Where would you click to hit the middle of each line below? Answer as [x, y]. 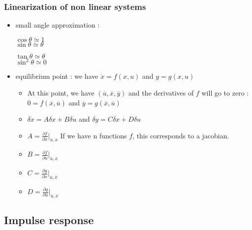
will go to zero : [225, 92]
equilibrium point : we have [57, 76]
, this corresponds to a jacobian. [181, 135]
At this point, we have [61, 92]
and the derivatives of [161, 92]
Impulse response [49, 220]
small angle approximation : [58, 25]
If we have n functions [94, 135]
